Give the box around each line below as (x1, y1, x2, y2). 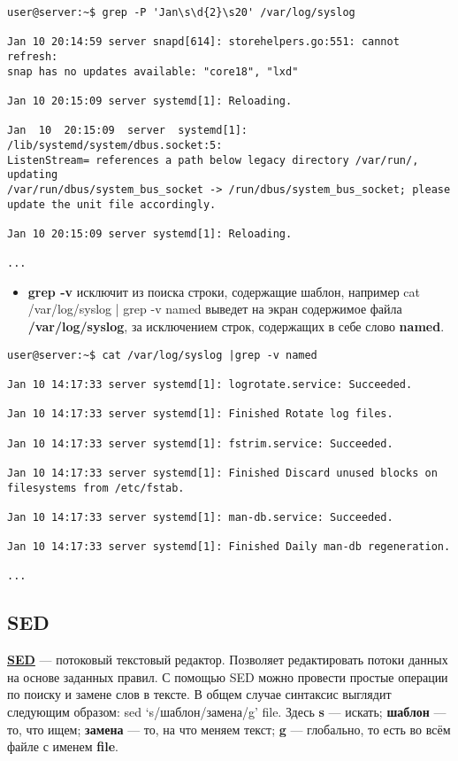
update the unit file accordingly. (7, 198, 217, 211)
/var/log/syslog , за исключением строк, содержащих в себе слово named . (27, 317, 445, 335)
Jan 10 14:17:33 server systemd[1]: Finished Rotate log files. (7, 408, 393, 421)
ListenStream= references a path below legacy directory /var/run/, (7, 153, 419, 167)
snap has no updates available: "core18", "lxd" (7, 65, 299, 78)
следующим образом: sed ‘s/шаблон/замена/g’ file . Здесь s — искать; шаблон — (7, 703, 447, 721)
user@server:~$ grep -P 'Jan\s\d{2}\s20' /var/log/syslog (7, 6, 355, 19)
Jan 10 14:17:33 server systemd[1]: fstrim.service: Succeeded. (7, 437, 393, 450)
